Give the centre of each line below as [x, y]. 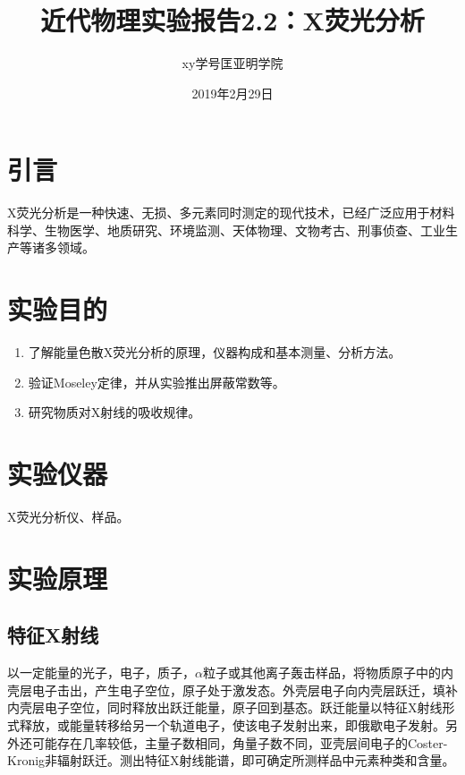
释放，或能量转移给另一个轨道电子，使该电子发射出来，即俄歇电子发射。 [232, 725]
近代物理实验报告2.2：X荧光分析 [232, 20]
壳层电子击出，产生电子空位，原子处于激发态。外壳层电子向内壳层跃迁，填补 [232, 690]
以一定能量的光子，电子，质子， [101, 673]
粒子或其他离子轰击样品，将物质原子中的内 [328, 673]
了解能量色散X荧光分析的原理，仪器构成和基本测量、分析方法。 [215, 352]
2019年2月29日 [232, 93]
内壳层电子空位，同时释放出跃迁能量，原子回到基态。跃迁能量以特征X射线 [225, 707]
